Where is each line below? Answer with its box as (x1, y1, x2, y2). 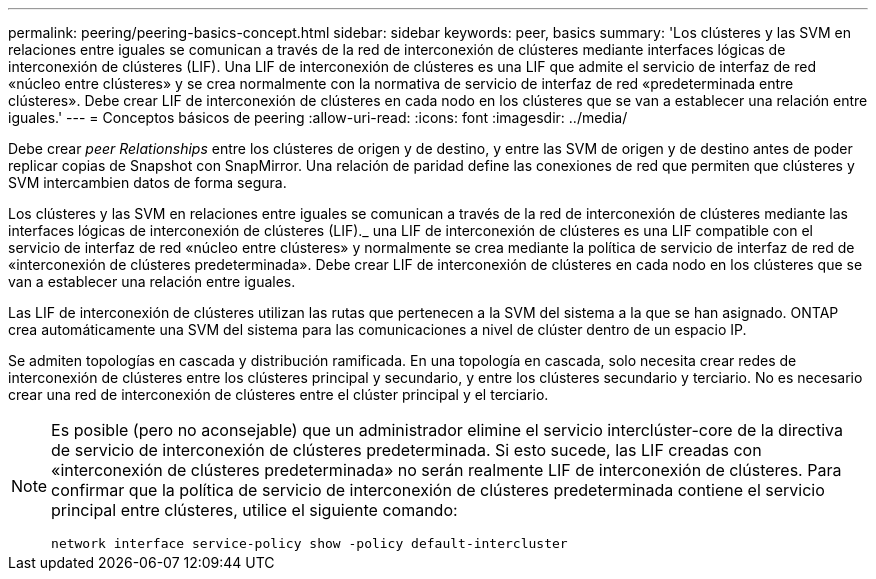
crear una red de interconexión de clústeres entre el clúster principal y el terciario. (8, 386, 549, 403)
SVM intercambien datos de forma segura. (8, 174, 287, 191)
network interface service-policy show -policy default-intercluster (51, 536, 568, 551)
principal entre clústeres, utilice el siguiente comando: (51, 500, 458, 520)
